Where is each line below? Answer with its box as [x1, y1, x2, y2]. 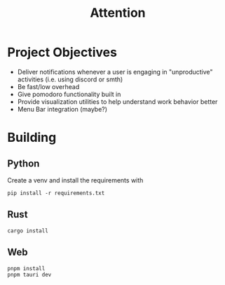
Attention [90, 5, 146, 21]
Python [7, 157, 40, 169]
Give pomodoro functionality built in [17, 90, 121, 98]
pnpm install [7, 265, 46, 272]
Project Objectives [7, 44, 118, 60]
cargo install [7, 227, 49, 234]
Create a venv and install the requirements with [7, 175, 144, 184]
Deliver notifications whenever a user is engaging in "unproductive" [17, 67, 213, 76]
